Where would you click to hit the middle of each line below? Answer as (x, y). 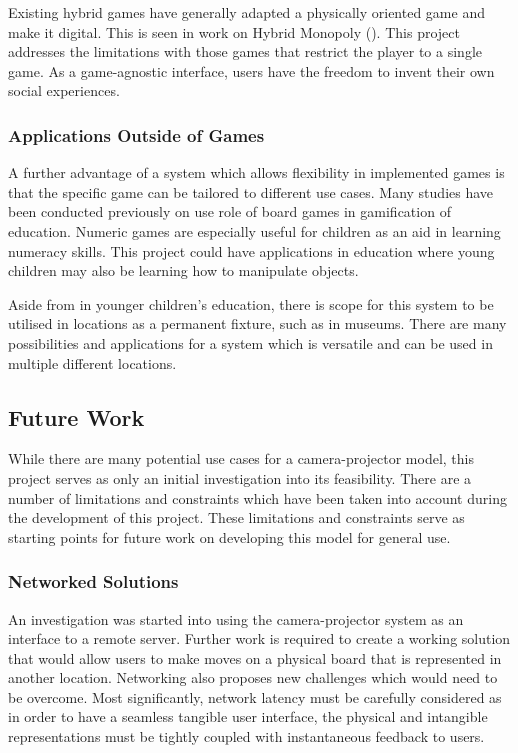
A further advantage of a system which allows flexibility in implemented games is (256, 172)
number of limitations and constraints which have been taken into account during (257, 497)
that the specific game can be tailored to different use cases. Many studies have (251, 191)
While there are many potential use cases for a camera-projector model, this (241, 458)
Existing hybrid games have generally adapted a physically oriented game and (246, 12)
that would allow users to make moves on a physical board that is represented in (255, 657)
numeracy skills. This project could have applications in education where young (251, 250)
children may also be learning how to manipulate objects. (183, 270)
